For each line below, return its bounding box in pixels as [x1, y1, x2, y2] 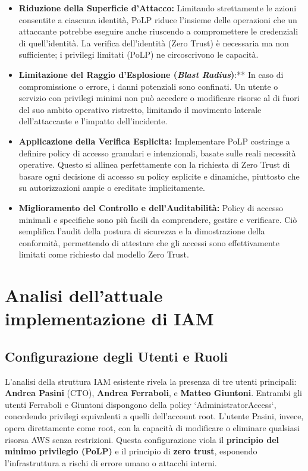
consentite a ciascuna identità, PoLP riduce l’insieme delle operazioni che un [18, 13, 297, 26]
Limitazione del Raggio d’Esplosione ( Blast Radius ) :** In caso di [18, 68, 284, 80]
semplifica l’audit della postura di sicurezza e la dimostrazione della [18, 225, 265, 237]
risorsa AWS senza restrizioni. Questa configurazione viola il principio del [5, 433, 279, 445]
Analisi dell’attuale [5, 283, 163, 307]
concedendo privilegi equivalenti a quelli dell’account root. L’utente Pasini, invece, [5, 410, 304, 422]
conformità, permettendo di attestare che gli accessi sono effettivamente [18, 236, 280, 249]
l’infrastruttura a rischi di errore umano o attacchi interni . [5, 456, 217, 469]
